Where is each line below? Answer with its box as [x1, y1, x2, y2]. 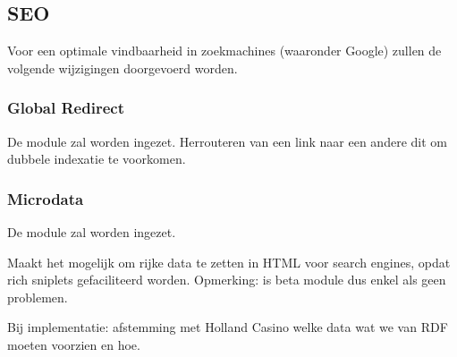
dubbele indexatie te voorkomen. [7, 149, 186, 168]
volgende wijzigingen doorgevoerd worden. [7, 58, 238, 77]
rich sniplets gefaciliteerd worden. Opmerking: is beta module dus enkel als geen [7, 270, 446, 289]
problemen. [7, 287, 68, 306]
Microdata [7, 187, 84, 209]
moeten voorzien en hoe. [7, 335, 140, 353]
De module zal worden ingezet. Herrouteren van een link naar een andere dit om [7, 132, 447, 150]
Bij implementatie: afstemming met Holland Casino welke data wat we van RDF [7, 318, 448, 336]
